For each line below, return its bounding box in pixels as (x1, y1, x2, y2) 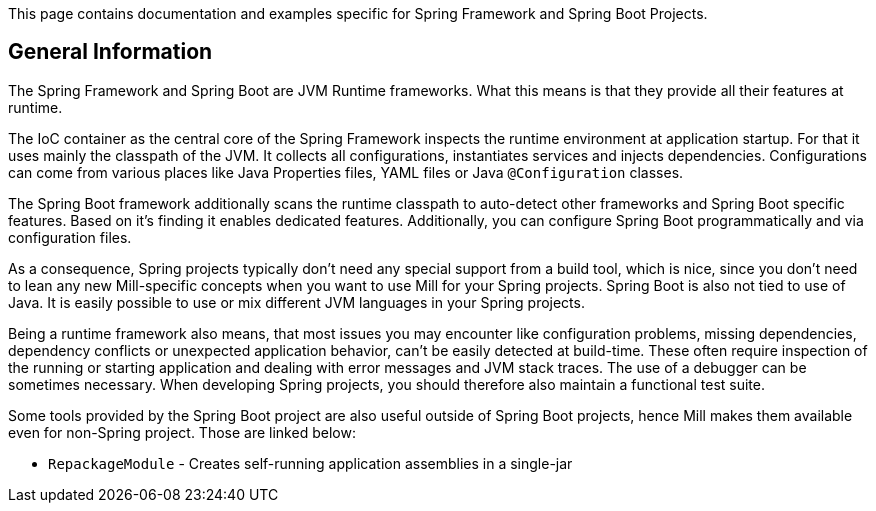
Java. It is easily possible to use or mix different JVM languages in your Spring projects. (8, 293, 585, 311)
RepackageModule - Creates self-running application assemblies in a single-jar (48, 454, 573, 472)
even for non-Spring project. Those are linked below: (8, 423, 356, 441)
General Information (8, 39, 213, 65)
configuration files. (8, 228, 132, 246)
